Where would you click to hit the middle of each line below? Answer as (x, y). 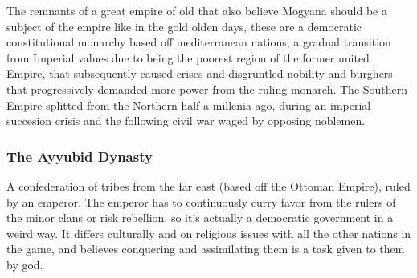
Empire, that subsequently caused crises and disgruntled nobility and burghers (200, 73)
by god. (25, 264)
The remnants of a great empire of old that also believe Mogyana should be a (197, 10)
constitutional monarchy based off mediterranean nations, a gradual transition (199, 42)
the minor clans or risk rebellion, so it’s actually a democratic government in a (200, 218)
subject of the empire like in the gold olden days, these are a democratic (184, 26)
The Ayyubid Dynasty (80, 156)
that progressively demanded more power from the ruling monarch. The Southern (207, 89)
